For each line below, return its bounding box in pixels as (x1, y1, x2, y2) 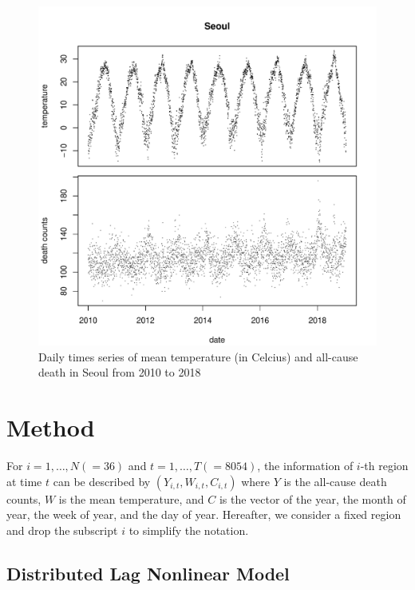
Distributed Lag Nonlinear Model (6, 560, 290, 585)
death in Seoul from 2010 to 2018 (38, 364, 201, 381)
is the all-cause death (283, 472, 387, 489)
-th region (360, 456, 409, 473)
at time (6, 472, 42, 489)
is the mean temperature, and (58, 490, 204, 507)
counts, (6, 490, 41, 507)
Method (6, 410, 95, 443)
